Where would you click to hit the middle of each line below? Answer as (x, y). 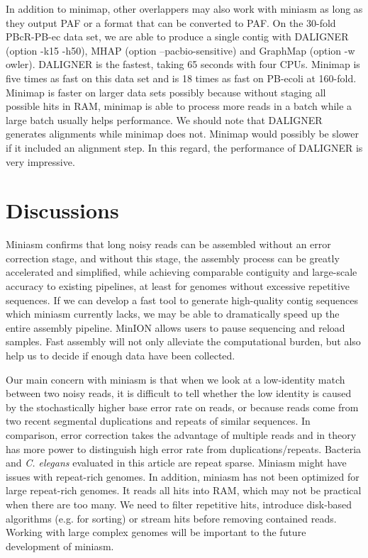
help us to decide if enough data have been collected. (121, 355)
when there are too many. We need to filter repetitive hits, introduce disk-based (179, 504)
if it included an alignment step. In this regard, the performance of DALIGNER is (184, 147)
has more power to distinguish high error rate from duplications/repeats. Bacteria (184, 448)
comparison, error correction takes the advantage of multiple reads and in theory (181, 434)
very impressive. (40, 161)
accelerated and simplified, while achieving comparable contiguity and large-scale (182, 272)
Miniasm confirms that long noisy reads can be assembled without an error (168, 244)
